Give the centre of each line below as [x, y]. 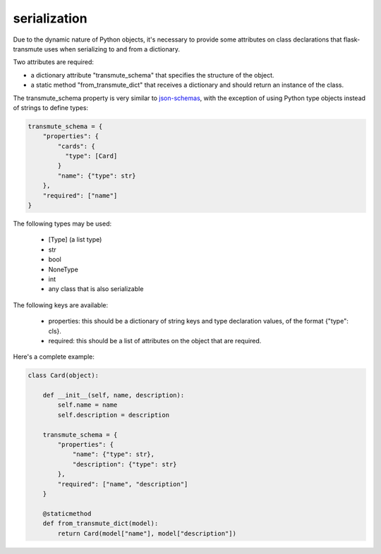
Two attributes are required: [54, 62]
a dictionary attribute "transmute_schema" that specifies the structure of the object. [152, 75]
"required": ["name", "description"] [123, 484]
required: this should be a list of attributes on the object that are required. [155, 340]
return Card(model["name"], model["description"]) [147, 533]
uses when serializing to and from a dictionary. [112, 49]
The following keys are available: [61, 305]
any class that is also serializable [96, 289]
